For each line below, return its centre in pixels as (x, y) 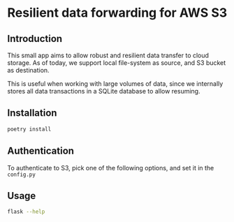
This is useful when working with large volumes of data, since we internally (115, 84)
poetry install (29, 129)
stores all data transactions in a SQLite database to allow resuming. (104, 91)
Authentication (41, 151)
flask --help (26, 212)
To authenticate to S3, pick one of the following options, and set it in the (111, 168)
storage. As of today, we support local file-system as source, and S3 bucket (117, 63)
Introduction (35, 39)
